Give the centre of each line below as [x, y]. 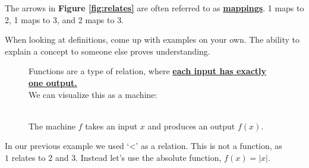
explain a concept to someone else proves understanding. [108, 51]
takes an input [111, 126]
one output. [53, 82]
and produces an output [191, 126]
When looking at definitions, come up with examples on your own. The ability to [152, 39]
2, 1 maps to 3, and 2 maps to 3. [64, 19]
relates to [29, 157]
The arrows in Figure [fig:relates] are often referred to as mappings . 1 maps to [154, 8]
